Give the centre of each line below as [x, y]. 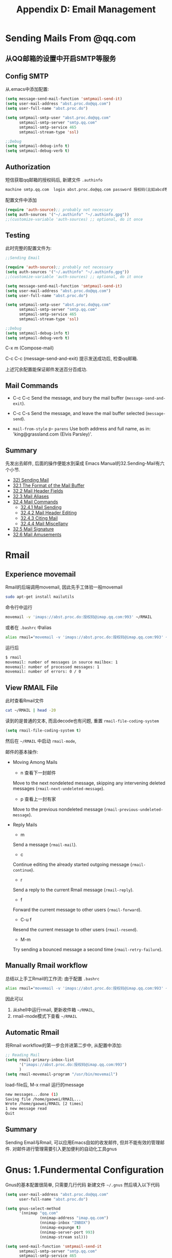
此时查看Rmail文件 [25, 701]
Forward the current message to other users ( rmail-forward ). [77, 910]
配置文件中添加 [21, 200]
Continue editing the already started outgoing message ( [72, 864]
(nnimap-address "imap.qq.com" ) [74, 1218]
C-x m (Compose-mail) [30, 348]
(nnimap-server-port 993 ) [67, 1232]
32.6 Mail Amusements [37, 535]
